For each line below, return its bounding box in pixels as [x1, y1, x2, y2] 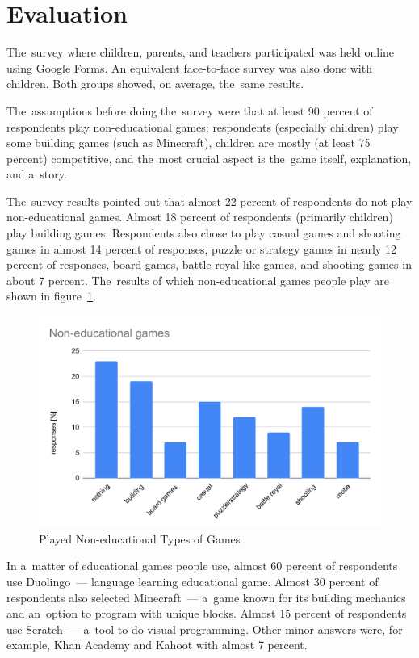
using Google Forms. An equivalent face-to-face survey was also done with [6, 59, 372, 76]
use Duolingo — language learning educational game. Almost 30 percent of [6, 572, 379, 589]
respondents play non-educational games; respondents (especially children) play [6, 118, 399, 135]
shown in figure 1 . [6, 287, 96, 304]
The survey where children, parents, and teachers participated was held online [6, 44, 395, 61]
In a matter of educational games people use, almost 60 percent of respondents [6, 557, 398, 574]
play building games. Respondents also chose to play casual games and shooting [6, 224, 401, 241]
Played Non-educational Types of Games [39, 530, 241, 547]
